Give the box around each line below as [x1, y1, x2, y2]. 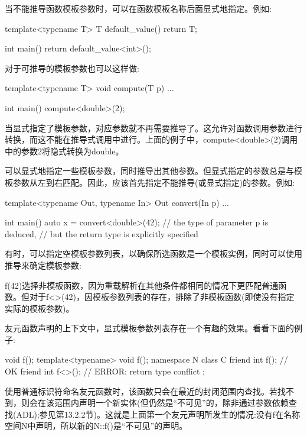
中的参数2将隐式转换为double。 [5, 144, 124, 157]
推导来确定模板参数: [5, 259, 81, 271]
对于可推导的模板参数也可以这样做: [5, 62, 139, 74]
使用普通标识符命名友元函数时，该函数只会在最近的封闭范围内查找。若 [5, 385, 277, 397]
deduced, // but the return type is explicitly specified [5, 227, 198, 240]
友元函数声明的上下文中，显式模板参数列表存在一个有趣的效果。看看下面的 [5, 322, 294, 334]
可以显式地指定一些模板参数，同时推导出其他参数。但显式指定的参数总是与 [5, 164, 294, 177]
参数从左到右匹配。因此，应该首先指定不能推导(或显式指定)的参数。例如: [12, 176, 295, 188]
